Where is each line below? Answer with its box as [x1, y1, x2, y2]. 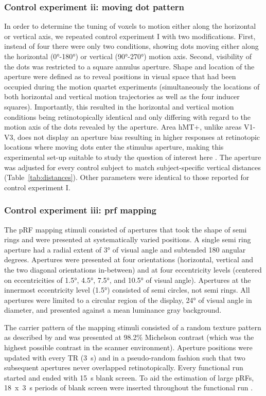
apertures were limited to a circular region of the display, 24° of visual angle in [4, 294, 252, 305]
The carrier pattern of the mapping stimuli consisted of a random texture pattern [4, 321, 261, 332]
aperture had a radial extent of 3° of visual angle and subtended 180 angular [4, 244, 246, 255]
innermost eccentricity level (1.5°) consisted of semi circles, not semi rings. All [4, 284, 250, 295]
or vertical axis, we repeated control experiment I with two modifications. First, [4, 30, 256, 41]
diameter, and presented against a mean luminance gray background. [4, 304, 222, 315]
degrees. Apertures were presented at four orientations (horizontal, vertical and [4, 254, 254, 265]
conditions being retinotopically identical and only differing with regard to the [4, 111, 251, 122]
